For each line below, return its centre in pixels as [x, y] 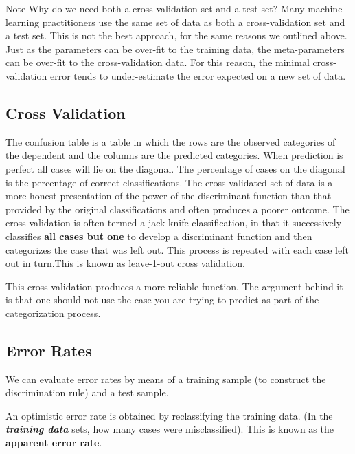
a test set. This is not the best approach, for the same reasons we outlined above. [176, 35]
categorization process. [53, 313]
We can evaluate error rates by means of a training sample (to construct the [166, 379]
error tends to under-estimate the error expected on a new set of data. [198, 75]
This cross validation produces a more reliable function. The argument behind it [174, 286]
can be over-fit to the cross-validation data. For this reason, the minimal [158, 62]
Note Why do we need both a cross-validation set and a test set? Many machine [174, 8]
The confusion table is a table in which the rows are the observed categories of [171, 141]
